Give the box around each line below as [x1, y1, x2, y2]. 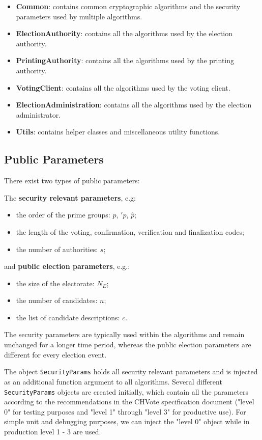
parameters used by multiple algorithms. [16, 11, 142, 21]
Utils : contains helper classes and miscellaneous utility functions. [16, 126, 220, 137]
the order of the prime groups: [16, 209, 110, 220]
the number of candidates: [16, 295, 98, 306]
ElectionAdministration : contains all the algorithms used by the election [16, 99, 252, 110]
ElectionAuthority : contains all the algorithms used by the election [16, 28, 232, 39]
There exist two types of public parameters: [4, 175, 140, 186]
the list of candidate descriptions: [16, 312, 120, 322]
